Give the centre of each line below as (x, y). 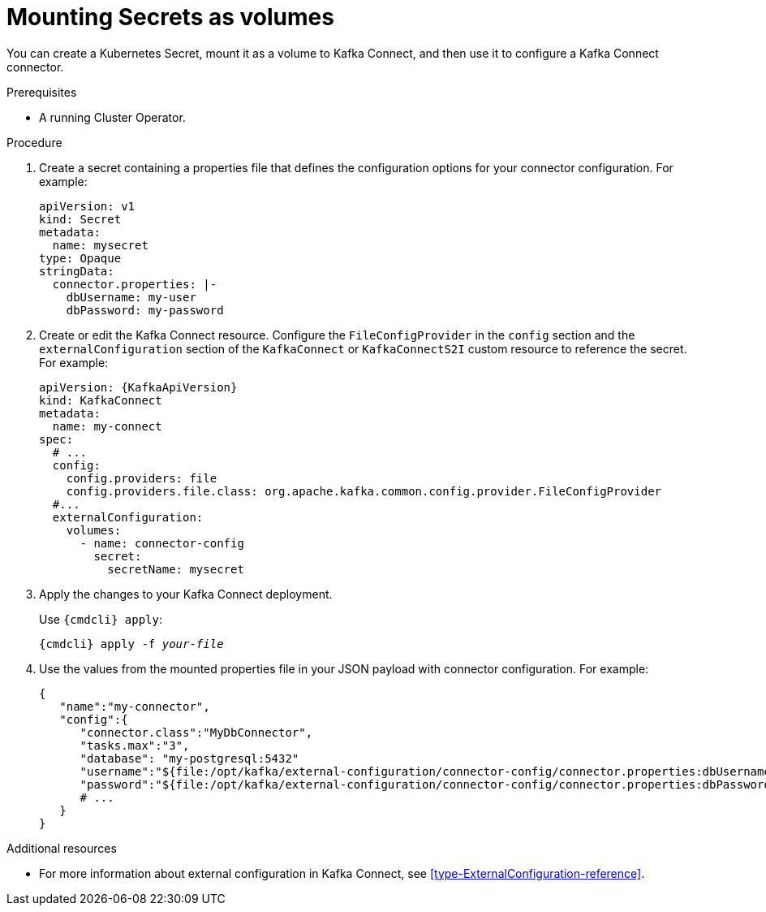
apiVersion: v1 (87, 206)
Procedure (34, 142)
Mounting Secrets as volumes (170, 17)
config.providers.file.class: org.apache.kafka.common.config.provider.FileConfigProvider (364, 491)
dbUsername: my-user (131, 297)
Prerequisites (42, 92)
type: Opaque (80, 258)
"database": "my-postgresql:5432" (189, 758)
